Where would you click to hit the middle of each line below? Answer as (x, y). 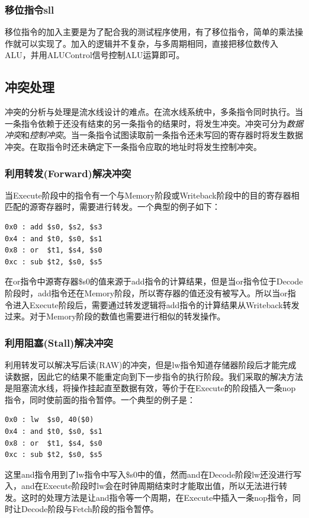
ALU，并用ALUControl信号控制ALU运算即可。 (95, 55)
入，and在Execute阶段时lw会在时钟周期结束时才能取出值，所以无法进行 (142, 486)
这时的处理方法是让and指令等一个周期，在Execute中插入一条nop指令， (157, 497)
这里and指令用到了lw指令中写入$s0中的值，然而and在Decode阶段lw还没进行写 (153, 474)
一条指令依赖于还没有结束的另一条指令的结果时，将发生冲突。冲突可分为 (146, 123)
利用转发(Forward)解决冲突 (68, 173)
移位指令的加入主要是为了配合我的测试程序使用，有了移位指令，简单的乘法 (150, 32)
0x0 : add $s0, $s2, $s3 (54, 227)
